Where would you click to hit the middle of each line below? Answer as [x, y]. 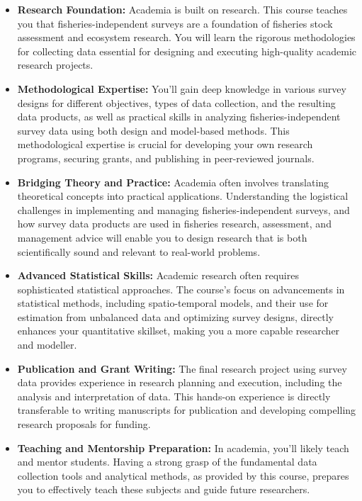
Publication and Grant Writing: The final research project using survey [182, 368]
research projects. [55, 65]
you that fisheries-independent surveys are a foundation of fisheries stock [175, 23]
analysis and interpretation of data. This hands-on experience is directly [174, 396]
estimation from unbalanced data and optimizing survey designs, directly [175, 316]
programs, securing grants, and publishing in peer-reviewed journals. [166, 158]
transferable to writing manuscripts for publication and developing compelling [187, 410]
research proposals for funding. [84, 424]
